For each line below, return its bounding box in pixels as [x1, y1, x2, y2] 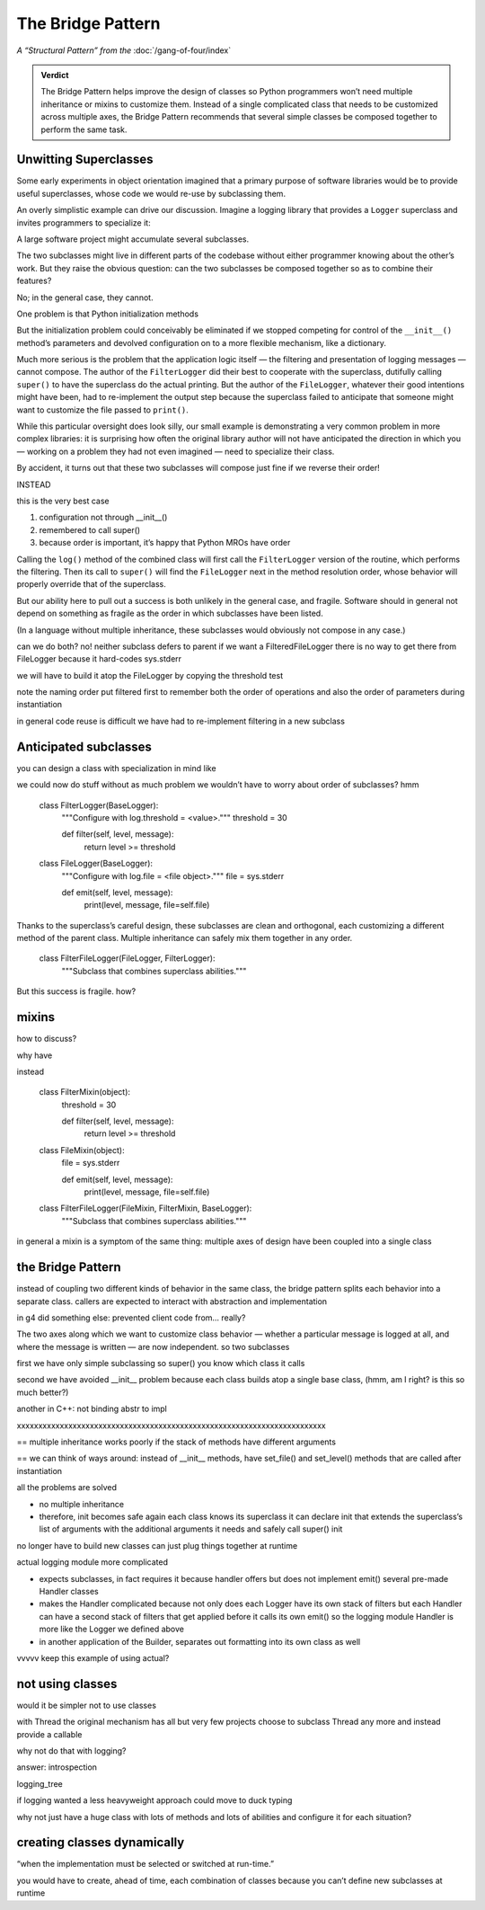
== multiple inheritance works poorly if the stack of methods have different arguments [16, 1436, 337, 1447]
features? [16, 275, 52, 287]
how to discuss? [16, 1034, 77, 1044]
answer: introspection [16, 1762, 98, 1772]
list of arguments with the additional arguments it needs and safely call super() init [39, 1524, 343, 1534]
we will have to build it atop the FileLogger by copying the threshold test [16, 670, 283, 680]
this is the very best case [16, 495, 110, 506]
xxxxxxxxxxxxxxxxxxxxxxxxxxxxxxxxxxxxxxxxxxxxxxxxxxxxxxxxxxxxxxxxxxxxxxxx [16, 1420, 327, 1431]
